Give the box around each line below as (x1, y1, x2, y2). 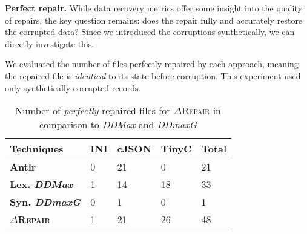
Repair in (182, 103, 222, 118)
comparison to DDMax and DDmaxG (39, 117, 197, 132)
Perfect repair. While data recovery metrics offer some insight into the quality (5, 2, 302, 14)
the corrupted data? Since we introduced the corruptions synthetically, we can (5, 25, 295, 38)
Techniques (10, 141, 64, 156)
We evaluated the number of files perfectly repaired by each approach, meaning (5, 57, 299, 70)
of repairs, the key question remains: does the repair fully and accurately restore (5, 13, 303, 26)
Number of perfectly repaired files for (15, 103, 171, 118)
